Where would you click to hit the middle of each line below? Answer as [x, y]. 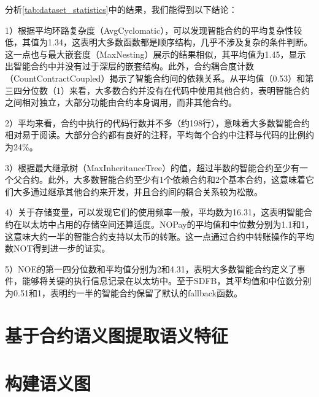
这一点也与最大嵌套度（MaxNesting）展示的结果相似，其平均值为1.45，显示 [156, 54]
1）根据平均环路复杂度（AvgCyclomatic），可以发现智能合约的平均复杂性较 [154, 30]
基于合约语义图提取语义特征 [117, 335]
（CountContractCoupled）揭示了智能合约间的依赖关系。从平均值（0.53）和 [155, 78]
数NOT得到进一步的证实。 [58, 248]
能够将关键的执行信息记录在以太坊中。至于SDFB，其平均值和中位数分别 [167, 281]
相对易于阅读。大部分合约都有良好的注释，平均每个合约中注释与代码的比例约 [159, 135]
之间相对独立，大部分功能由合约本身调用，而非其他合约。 [121, 102]
